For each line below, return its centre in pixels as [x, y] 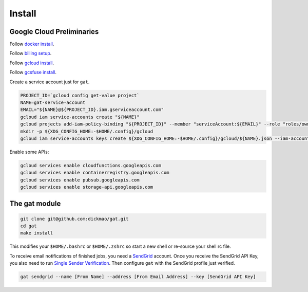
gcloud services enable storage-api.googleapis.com [87, 187]
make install [37, 233]
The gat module [35, 203]
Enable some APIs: [29, 152]
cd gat [28, 226]
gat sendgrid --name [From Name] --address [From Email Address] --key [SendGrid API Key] [138, 277]
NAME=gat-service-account [53, 103]
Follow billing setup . [31, 53]
